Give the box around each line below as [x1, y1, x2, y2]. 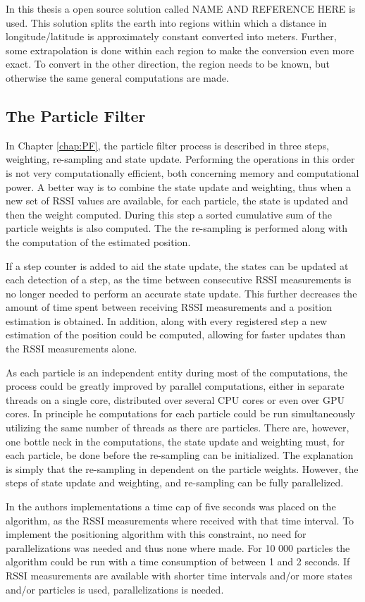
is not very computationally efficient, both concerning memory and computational [6, 165, 359, 180]
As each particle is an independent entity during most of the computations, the [6, 364, 347, 379]
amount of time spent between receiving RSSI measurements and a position [6, 300, 332, 314]
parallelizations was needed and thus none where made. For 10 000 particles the [6, 540, 350, 555]
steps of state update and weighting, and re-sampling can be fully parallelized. [6, 475, 344, 490]
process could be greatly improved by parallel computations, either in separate [6, 379, 345, 393]
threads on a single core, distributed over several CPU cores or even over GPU [6, 392, 345, 407]
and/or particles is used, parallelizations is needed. [6, 582, 224, 596]
